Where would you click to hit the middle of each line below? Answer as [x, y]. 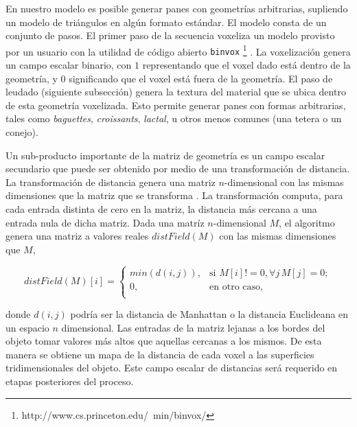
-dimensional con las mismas [284, 182]
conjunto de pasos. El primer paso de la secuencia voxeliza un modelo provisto [170, 35]
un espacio [27, 327]
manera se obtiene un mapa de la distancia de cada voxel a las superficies [160, 354]
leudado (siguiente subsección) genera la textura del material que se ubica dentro [176, 92]
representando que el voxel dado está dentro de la [246, 65]
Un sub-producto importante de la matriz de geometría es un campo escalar [165, 155]
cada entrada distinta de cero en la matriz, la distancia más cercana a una [161, 209]
